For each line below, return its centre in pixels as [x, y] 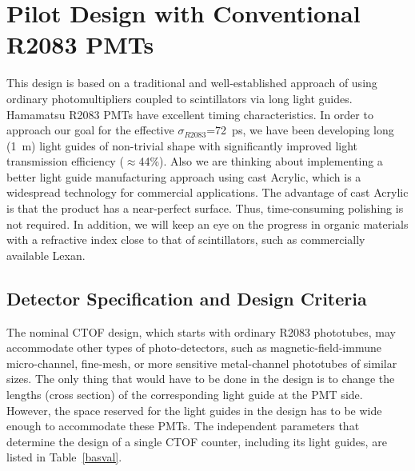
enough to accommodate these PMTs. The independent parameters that [183, 426]
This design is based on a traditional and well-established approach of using [192, 83]
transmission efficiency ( [65, 161]
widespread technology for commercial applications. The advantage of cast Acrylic [207, 192]
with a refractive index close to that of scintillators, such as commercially [186, 239]
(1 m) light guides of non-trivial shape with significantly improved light [182, 145]
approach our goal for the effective [90, 130]
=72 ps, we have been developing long [300, 130]
